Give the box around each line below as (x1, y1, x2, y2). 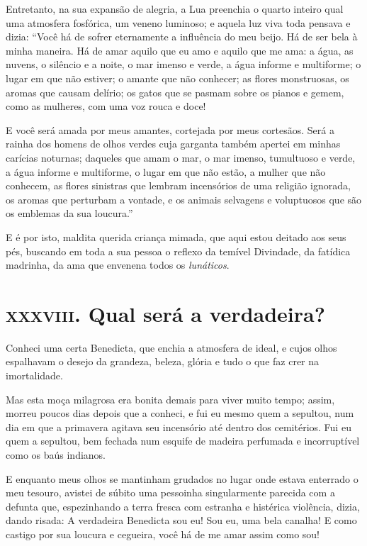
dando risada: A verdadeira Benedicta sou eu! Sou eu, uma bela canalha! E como (6, 513, 357, 528)
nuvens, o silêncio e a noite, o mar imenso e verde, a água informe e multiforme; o (6, 57, 361, 72)
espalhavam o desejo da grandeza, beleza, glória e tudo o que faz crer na (6, 354, 320, 369)
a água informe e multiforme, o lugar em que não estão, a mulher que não (6, 164, 326, 179)
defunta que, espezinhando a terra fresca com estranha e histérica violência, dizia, (6, 498, 360, 513)
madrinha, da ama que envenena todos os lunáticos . (6, 257, 230, 272)
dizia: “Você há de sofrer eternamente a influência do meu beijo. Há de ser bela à (6, 29, 358, 44)
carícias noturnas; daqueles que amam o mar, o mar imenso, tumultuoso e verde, (6, 150, 356, 165)
